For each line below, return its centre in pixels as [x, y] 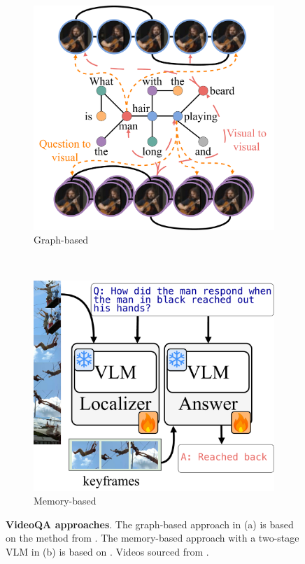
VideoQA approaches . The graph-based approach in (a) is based [150, 524]
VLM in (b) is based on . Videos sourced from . [107, 551]
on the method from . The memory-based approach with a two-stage [152, 538]
